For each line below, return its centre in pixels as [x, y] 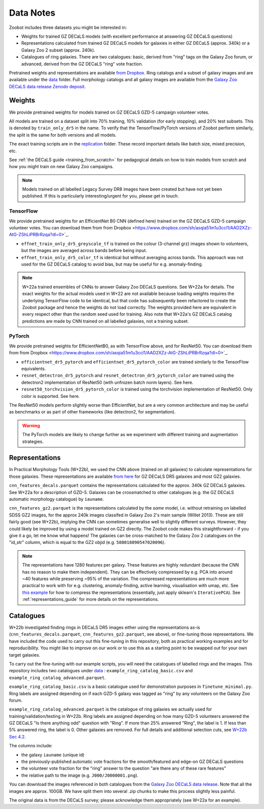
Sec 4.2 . [18, 736]
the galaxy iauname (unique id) [53, 755]
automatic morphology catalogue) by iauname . [56, 499]
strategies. [33, 441]
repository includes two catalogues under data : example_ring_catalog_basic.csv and [101, 671]
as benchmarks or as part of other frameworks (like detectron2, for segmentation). [92, 412]
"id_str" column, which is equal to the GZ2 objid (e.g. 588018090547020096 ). [87, 542]
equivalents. [33, 369]
